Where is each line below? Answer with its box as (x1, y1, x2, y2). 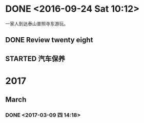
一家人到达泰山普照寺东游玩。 (5, 20, 68, 27)
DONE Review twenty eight (5, 36, 93, 44)
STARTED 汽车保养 (5, 54, 66, 63)
